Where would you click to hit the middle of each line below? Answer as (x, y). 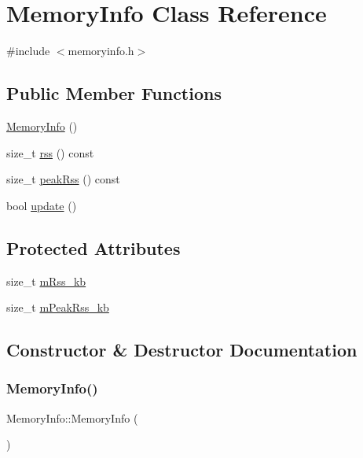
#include (28, 51)
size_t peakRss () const (63, 179)
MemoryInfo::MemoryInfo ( (72, 417)
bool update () (42, 205)
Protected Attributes (93, 247)
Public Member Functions (114, 93)
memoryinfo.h (101, 51)
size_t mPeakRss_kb (58, 307)
